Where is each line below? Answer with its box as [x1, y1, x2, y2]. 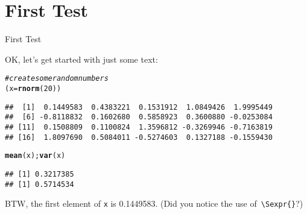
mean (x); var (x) [5, 151, 66, 160]
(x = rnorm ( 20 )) [5, 84, 62, 93]
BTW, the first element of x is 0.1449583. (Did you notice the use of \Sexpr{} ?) [5, 197, 303, 210]
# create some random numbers [5, 74, 109, 83]
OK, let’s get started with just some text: [5, 52, 158, 65]
